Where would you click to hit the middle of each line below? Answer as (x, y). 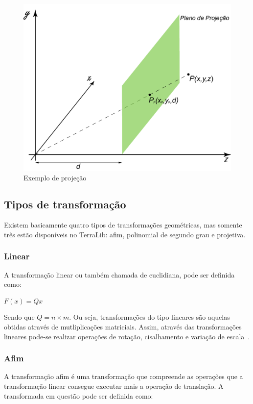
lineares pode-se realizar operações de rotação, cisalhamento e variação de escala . (127, 336)
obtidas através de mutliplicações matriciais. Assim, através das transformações (123, 326)
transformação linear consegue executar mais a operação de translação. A (114, 386)
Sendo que (19, 317)
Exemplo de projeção (55, 178)
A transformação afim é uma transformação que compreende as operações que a (124, 376)
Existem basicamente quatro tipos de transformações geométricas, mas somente (123, 225)
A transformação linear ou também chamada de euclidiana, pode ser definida (119, 274)
